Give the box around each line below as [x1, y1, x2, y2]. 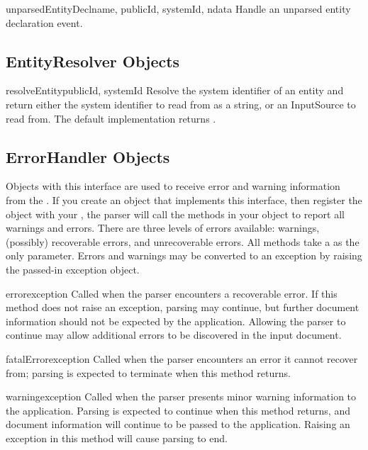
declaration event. [6, 15, 83, 30]
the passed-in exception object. [6, 261, 140, 276]
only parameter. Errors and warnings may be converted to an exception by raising [6, 248, 362, 263]
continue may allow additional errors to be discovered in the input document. [6, 327, 342, 342]
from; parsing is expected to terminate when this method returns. [6, 365, 291, 380]
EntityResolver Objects [6, 50, 180, 72]
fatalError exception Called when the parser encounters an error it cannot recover [6, 351, 358, 366]
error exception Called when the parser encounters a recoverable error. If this [6, 286, 338, 300]
